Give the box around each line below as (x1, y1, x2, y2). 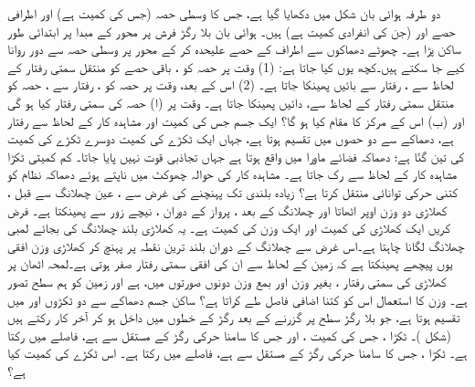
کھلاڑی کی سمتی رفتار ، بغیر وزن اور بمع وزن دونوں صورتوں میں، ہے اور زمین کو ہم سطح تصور (7, 271, 447, 290)
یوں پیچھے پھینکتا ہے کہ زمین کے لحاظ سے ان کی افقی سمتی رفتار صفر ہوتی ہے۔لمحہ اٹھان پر (7, 254, 453, 273)
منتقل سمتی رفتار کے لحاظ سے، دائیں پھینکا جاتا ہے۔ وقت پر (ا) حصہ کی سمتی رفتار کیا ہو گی (7, 92, 454, 111)
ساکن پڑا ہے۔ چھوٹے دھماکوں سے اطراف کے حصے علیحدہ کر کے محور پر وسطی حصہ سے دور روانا (7, 39, 461, 58)
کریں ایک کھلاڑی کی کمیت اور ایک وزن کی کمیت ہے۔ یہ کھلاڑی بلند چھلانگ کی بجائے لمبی (7, 218, 450, 237)
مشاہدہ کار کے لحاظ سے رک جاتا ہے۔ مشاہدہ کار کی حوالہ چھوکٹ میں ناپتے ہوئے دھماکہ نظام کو (7, 164, 458, 183)
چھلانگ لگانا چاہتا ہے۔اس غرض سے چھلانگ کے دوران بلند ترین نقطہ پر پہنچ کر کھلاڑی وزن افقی (7, 235, 465, 255)
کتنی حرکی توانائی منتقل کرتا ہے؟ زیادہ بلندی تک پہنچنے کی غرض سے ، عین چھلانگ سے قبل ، (7, 182, 458, 201)
